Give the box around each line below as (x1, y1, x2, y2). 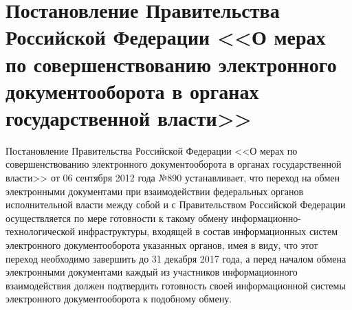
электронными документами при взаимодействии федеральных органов (5, 184, 304, 198)
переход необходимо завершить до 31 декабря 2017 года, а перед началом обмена (5, 251, 346, 265)
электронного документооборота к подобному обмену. (5, 291, 232, 306)
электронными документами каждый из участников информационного (5, 265, 298, 279)
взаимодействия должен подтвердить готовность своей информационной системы (5, 278, 346, 292)
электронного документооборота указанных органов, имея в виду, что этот (5, 238, 318, 252)
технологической (5, 224, 76, 239)
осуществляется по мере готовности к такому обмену (5, 210, 228, 225)
